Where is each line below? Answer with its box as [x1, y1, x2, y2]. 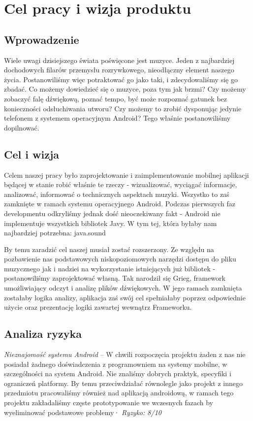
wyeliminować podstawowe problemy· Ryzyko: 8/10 [4, 407, 161, 417]
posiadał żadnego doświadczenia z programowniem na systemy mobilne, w [4, 358, 227, 369]
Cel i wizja [4, 146, 59, 162]
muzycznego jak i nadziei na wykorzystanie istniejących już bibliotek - [4, 263, 216, 273]
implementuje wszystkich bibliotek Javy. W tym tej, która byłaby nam [4, 218, 217, 228]
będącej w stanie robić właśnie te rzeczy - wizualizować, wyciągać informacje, [4, 179, 237, 190]
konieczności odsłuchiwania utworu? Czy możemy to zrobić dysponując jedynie [4, 103, 242, 113]
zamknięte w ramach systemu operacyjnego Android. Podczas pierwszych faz [4, 198, 236, 209]
